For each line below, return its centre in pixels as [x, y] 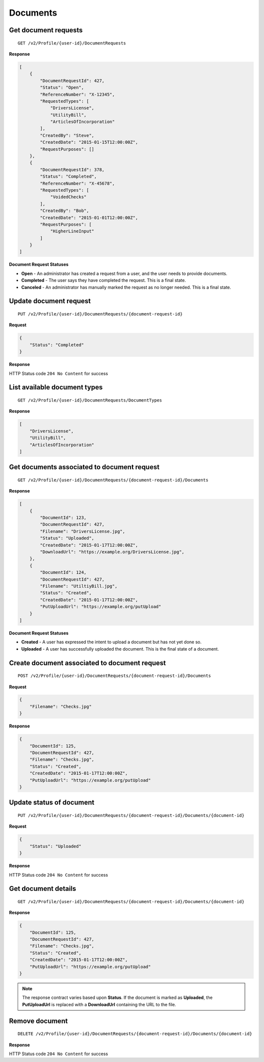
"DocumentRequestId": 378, [72, 169]
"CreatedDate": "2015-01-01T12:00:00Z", [89, 217]
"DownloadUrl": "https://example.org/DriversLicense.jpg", [112, 552]
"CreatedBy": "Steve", [67, 135]
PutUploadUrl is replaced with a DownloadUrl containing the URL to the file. [99, 1004]
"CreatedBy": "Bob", [65, 211]
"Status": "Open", [62, 88]
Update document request [50, 301]
